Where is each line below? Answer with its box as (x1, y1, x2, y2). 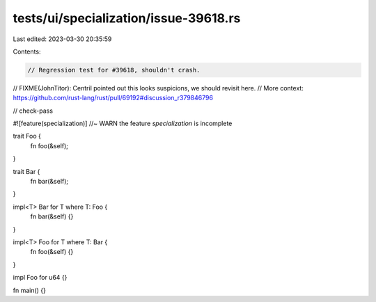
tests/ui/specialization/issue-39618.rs (13, 10, 241, 26)
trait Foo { (13, 132, 42, 141)
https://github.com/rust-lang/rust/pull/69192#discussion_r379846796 (13, 94, 214, 102)
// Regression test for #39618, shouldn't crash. (27, 66, 201, 74)
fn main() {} (13, 286, 47, 294)
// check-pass (13, 106, 54, 115)
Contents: (13, 47, 41, 56)
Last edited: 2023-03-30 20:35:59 (13, 35, 112, 43)
